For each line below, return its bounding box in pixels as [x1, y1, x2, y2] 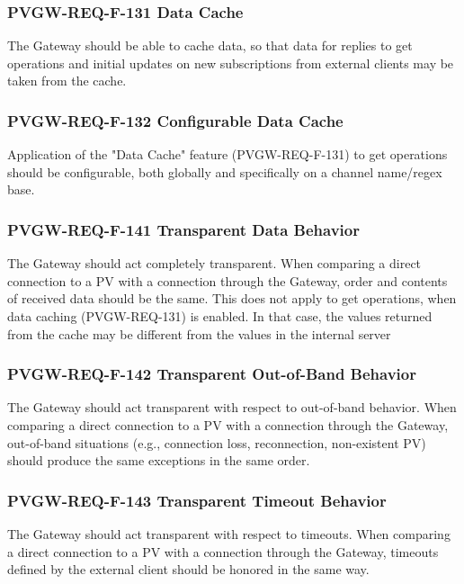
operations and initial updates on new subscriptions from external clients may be [7, 53, 454, 72]
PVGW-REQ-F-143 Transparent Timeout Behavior [7, 489, 387, 511]
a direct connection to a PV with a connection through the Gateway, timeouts [7, 542, 439, 561]
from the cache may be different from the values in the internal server [7, 324, 391, 343]
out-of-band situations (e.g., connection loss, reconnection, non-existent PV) [7, 433, 426, 452]
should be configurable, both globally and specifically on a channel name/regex [7, 162, 442, 181]
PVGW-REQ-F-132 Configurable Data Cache [7, 109, 344, 131]
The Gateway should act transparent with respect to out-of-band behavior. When [7, 398, 457, 417]
